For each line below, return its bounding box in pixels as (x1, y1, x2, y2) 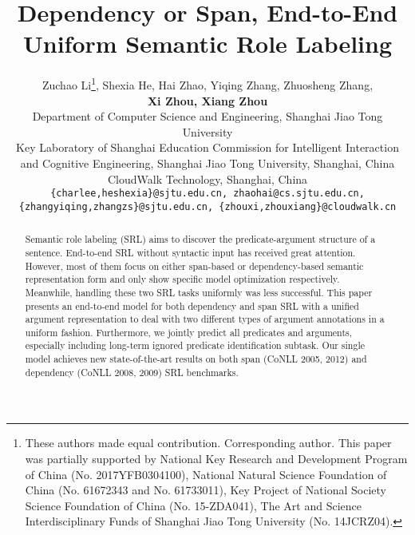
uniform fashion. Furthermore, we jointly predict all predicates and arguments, (25, 325, 353, 339)
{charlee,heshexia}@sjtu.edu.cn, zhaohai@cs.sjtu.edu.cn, (50, 188, 365, 200)
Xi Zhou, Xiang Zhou (147, 92, 268, 109)
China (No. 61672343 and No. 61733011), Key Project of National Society (25, 481, 386, 498)
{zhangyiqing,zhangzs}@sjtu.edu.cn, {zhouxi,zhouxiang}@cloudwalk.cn (18, 200, 397, 212)
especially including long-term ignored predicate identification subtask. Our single (25, 339, 365, 352)
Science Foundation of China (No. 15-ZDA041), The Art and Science (25, 497, 362, 513)
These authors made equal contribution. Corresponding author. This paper (25, 434, 392, 451)
